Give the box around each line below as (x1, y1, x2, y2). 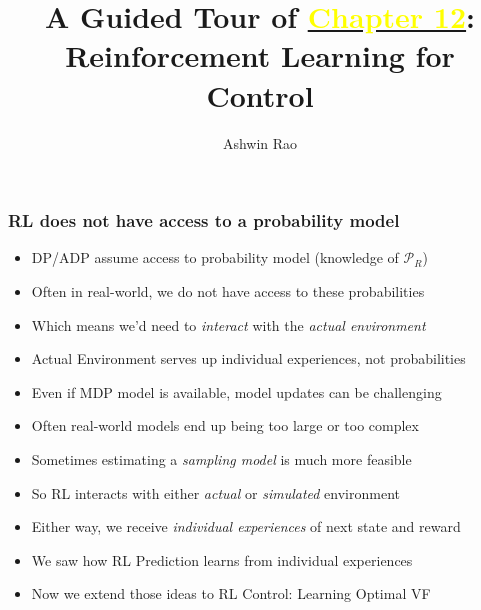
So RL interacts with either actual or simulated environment (31, 482, 400, 503)
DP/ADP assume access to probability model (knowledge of (31, 247, 399, 268)
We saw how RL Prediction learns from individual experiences (31, 549, 413, 570)
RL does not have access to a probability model (8, 208, 400, 233)
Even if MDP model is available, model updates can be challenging (31, 381, 442, 402)
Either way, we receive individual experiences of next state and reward (31, 516, 461, 537)
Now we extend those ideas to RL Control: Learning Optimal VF (31, 583, 431, 604)
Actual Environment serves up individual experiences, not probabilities (31, 348, 466, 369)
